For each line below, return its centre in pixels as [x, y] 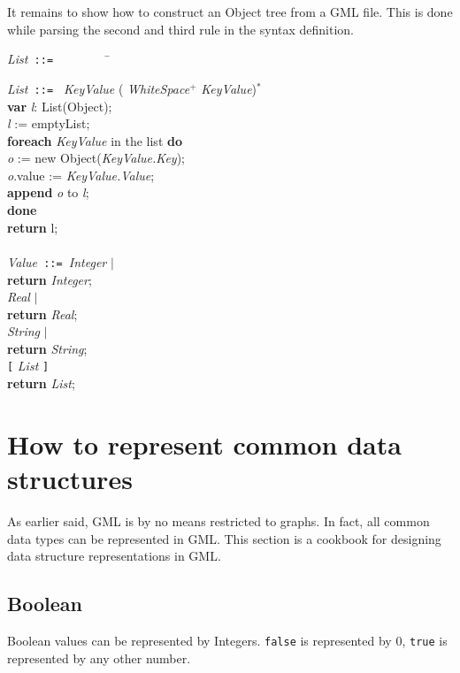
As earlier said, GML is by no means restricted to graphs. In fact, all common [218, 521]
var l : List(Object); [60, 106]
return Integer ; [50, 279]
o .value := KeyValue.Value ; [81, 175]
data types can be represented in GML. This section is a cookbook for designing [224, 538]
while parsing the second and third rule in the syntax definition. [181, 29]
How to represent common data [204, 444]
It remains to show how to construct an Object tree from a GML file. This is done [230, 11]
